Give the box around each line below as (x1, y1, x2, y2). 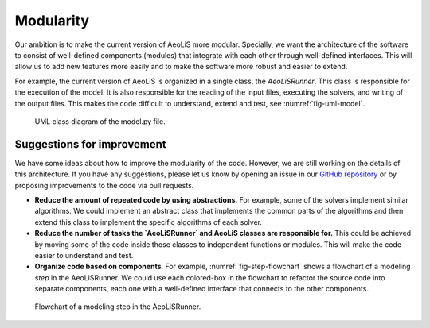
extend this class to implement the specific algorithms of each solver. (34, 217, 263, 226)
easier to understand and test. (34, 250, 134, 260)
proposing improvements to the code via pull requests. (14, 180, 194, 190)
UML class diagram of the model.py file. (34, 116, 166, 126)
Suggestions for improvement (14, 137, 166, 151)
